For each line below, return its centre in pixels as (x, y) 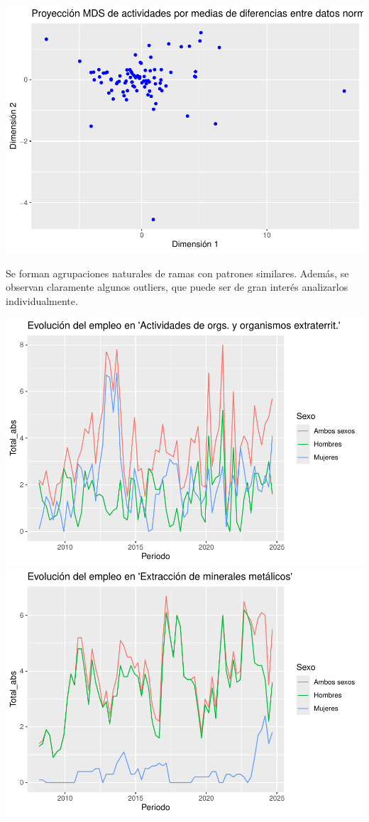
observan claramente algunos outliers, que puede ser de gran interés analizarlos (177, 287)
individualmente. (42, 300)
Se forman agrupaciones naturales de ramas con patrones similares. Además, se (177, 273)
